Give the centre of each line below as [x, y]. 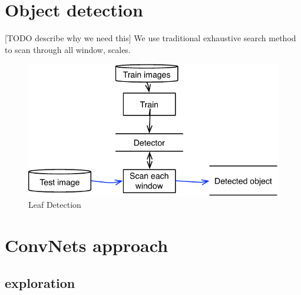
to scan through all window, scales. [68, 49]
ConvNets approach [87, 245]
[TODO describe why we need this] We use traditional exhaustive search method [150, 38]
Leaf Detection [55, 205]
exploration [40, 282]
